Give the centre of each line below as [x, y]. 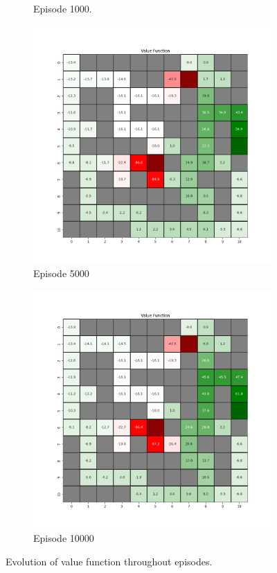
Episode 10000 [64, 538]
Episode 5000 [61, 273]
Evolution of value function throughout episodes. [109, 561]
